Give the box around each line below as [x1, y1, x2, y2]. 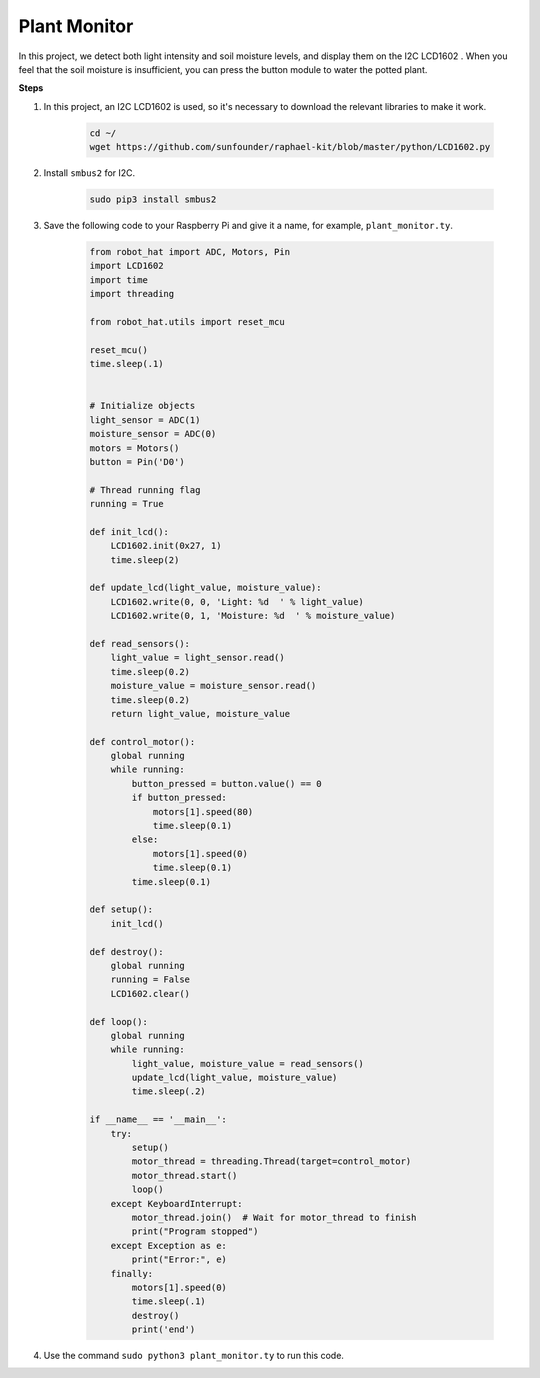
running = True [89, 498, 164, 510]
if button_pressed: [131, 792, 227, 804]
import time [89, 274, 149, 285]
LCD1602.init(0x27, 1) [110, 540, 222, 552]
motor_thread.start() [131, 1170, 238, 1181]
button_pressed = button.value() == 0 [131, 778, 322, 789]
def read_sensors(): [89, 638, 190, 649]
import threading [89, 288, 175, 300]
